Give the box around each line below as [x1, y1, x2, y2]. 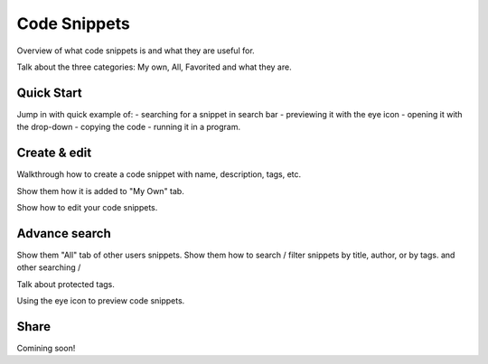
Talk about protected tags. [16, 278, 115, 289]
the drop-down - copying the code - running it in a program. [16, 122, 241, 133]
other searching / [16, 262, 81, 273]
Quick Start [16, 85, 82, 100]
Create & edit [16, 145, 92, 161]
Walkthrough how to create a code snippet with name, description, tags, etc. [16, 169, 302, 180]
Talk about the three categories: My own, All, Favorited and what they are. [16, 61, 293, 72]
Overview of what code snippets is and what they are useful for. [16, 45, 255, 56]
